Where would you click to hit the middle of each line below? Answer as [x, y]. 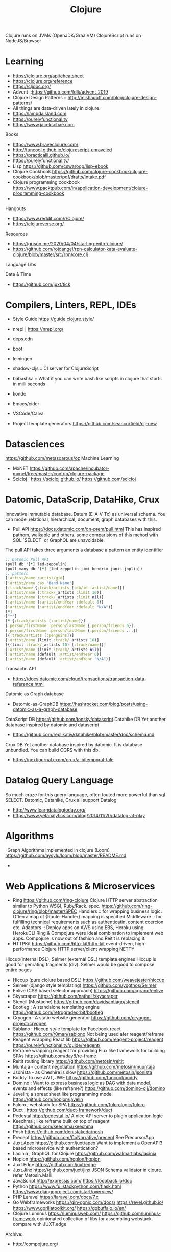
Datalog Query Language [59, 781]
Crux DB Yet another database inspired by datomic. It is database [74, 745]
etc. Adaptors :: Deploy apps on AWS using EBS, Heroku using [78, 928]
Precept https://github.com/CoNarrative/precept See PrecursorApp [83, 1137]
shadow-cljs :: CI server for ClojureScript [56, 368]
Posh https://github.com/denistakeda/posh [58, 1132]
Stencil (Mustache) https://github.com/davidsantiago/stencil [76, 1002]
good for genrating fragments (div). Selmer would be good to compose [80, 965]
